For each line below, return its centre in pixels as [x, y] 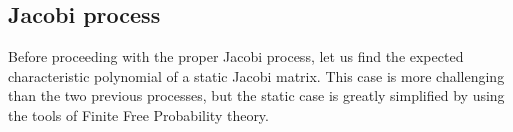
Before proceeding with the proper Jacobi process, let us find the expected [236, 56]
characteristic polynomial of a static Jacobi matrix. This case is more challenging [256, 75]
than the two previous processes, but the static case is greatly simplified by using [256, 95]
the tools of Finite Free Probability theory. [138, 114]
